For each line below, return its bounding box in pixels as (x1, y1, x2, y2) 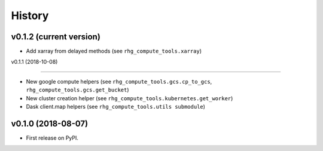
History (11, 9, 49, 22)
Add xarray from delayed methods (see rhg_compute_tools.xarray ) (26, 48, 202, 55)
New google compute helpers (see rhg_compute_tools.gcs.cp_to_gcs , (26, 78, 212, 85)
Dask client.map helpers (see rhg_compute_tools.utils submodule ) (26, 103, 206, 110)
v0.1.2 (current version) (11, 32, 101, 42)
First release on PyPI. (26, 134, 79, 141)
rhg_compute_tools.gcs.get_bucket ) (26, 87, 129, 94)
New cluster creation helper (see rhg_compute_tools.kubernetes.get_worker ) (26, 94, 233, 101)
